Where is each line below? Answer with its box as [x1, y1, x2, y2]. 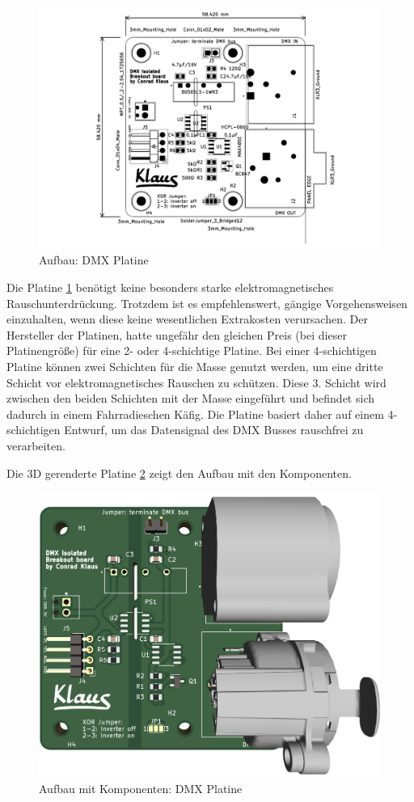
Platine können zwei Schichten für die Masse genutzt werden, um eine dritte [6, 357, 383, 374]
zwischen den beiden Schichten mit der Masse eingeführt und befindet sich [6, 390, 374, 407]
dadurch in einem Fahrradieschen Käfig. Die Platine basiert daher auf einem [6, 405, 384, 422]
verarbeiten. [6, 437, 65, 454]
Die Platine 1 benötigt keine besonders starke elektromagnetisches [6, 278, 334, 295]
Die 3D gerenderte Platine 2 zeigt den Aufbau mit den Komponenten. [6, 464, 352, 481]
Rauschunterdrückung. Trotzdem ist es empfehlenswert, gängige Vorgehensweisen [6, 294, 408, 311]
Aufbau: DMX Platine [39, 251, 149, 268]
